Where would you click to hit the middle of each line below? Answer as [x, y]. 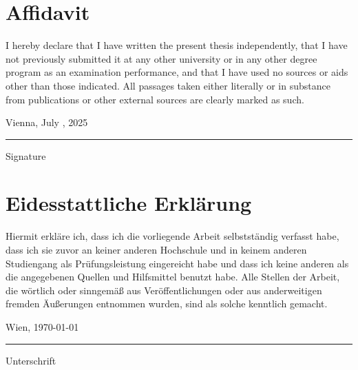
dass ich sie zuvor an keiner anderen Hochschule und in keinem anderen [156, 249]
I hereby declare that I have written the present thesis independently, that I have [177, 45]
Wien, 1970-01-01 [42, 326]
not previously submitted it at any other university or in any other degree [161, 58]
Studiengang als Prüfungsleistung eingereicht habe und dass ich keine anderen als [177, 263]
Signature [26, 155]
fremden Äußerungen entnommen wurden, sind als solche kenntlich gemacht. [167, 304]
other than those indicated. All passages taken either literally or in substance [168, 85]
